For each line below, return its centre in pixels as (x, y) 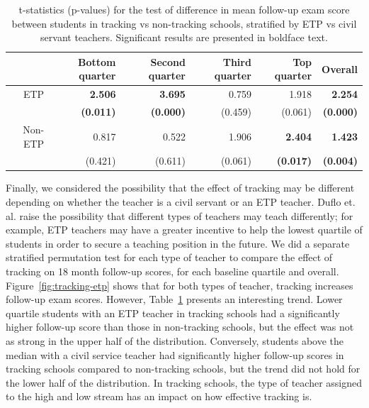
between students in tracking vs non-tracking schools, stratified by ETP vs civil (184, 23)
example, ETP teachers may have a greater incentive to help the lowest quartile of (184, 230)
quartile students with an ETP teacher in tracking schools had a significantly (173, 313)
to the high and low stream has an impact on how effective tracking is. (159, 396)
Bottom (97, 61)
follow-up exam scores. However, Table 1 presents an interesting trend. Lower (174, 299)
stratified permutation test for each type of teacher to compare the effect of (169, 257)
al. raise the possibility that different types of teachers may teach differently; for (180, 215)
